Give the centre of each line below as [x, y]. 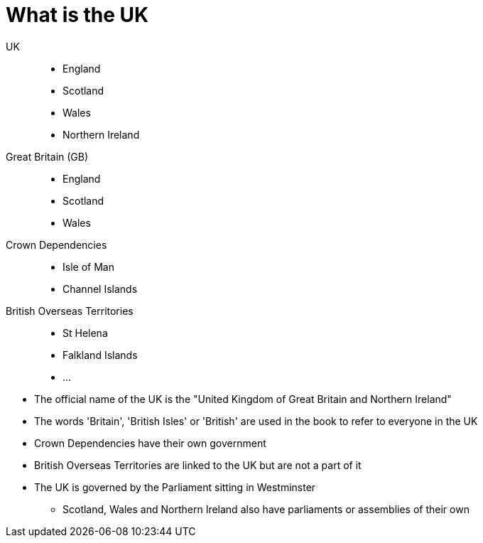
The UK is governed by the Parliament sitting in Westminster [175, 487]
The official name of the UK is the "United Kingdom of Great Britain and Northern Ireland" [243, 399]
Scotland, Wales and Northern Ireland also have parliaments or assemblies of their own [266, 509]
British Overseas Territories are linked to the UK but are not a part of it [198, 465]
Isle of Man [88, 267]
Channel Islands [100, 289]
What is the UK [77, 15]
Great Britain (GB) [47, 156]
